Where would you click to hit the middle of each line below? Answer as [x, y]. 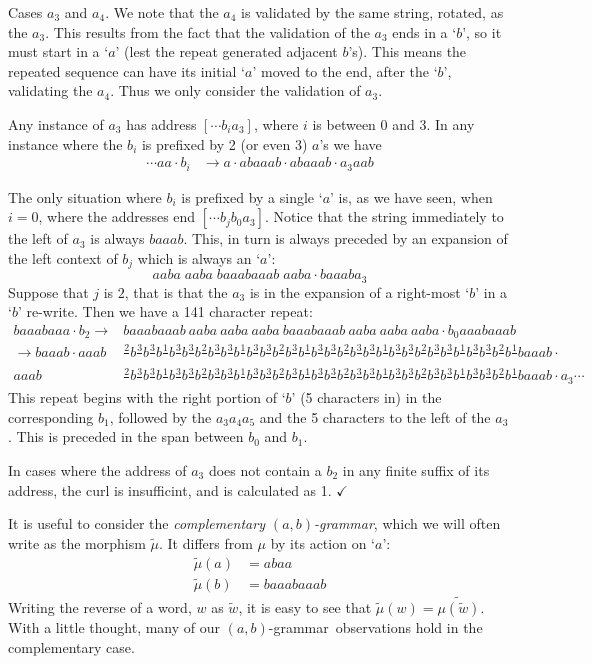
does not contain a [265, 469]
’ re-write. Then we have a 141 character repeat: [165, 311]
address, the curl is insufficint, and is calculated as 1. [170, 489]
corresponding [51, 416]
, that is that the [176, 291]
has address [161, 123]
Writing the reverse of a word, [100, 607]
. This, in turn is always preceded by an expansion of [345, 238]
